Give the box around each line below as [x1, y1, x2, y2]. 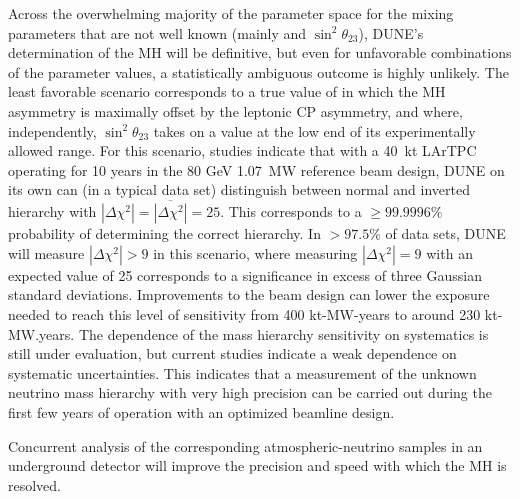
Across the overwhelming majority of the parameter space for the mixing [8, 3, 454, 23]
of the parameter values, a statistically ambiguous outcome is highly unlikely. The [8, 61, 509, 82]
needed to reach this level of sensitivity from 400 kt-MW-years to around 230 [8, 303, 481, 324]
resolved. [8, 474, 62, 495]
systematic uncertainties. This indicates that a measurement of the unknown [8, 362, 477, 383]
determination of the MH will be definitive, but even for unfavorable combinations [8, 42, 512, 63]
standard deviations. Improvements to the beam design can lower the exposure [8, 284, 490, 305]
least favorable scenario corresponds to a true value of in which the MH [8, 81, 446, 102]
